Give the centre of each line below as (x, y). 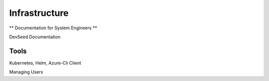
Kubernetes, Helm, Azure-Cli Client (45, 63)
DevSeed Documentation (35, 37)
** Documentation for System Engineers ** (53, 28)
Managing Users (26, 72)
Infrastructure (39, 13)
